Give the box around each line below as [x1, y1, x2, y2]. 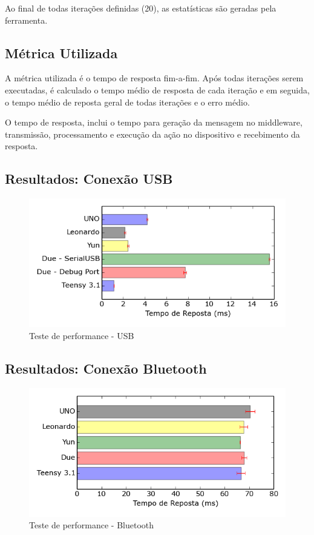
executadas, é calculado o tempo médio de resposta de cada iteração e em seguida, [5, 83, 310, 96]
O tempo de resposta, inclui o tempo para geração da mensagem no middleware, [5, 116, 303, 129]
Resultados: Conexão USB [5, 169, 173, 188]
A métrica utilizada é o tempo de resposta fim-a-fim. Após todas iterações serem [5, 72, 304, 84]
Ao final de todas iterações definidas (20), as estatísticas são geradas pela [5, 2, 276, 14]
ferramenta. [5, 13, 48, 26]
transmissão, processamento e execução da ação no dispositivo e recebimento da [5, 127, 300, 140]
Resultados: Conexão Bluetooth [5, 358, 207, 377]
